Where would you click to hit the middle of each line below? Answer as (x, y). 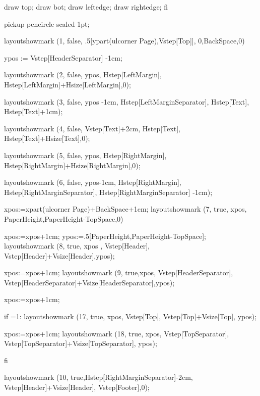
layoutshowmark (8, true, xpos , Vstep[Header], (77, 246)
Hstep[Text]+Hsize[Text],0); (47, 138)
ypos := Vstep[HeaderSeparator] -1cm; (63, 57)
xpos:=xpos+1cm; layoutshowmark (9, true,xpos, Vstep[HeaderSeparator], (119, 273)
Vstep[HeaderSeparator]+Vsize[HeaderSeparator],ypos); (89, 282)
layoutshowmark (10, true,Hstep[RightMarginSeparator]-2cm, (99, 377)
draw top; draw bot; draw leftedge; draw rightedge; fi (86, 7)
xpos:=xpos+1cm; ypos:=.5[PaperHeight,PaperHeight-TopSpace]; (105, 236)
